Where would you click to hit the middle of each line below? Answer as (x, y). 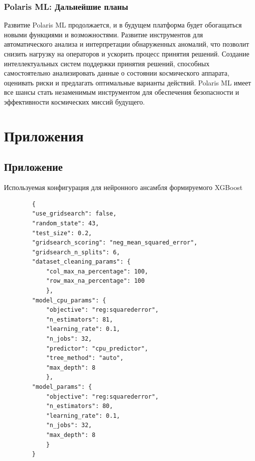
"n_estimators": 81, (79, 319)
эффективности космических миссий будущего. (74, 101)
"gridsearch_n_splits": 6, (76, 252)
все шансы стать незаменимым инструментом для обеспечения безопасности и (122, 92)
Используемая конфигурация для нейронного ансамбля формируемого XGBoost (123, 187)
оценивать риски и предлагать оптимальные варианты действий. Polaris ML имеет (127, 82)
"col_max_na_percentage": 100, (97, 271)
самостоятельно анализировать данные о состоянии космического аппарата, (117, 73)
